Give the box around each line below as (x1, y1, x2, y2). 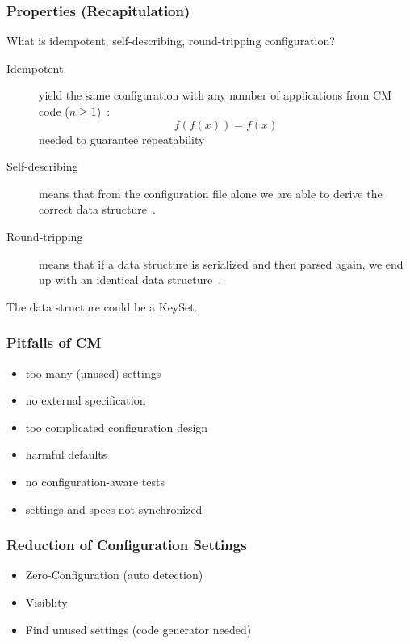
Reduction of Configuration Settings (6, 535, 247, 555)
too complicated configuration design (25, 418, 208, 435)
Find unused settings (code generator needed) (25, 621, 252, 638)
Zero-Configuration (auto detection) (25, 566, 203, 583)
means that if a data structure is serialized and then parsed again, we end (39, 255, 404, 272)
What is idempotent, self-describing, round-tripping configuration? (6, 32, 335, 49)
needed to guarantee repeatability (39, 130, 205, 147)
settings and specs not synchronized (25, 500, 203, 517)
